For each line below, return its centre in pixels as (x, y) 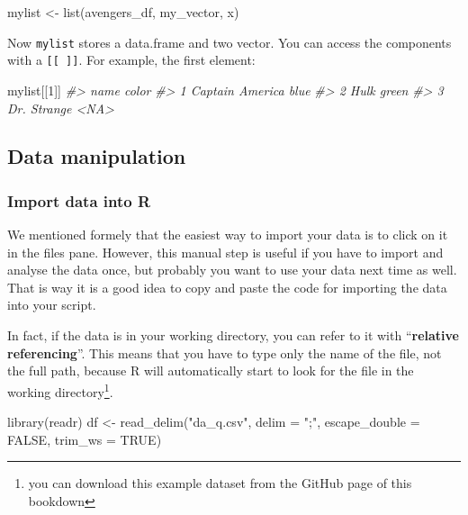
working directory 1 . (60, 390)
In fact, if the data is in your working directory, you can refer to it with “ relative (233, 335)
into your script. (52, 305)
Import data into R (79, 200)
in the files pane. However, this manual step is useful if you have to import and (225, 252)
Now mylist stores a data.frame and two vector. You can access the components (229, 42)
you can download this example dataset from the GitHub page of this (220, 483)
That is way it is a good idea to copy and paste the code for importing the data (227, 287)
